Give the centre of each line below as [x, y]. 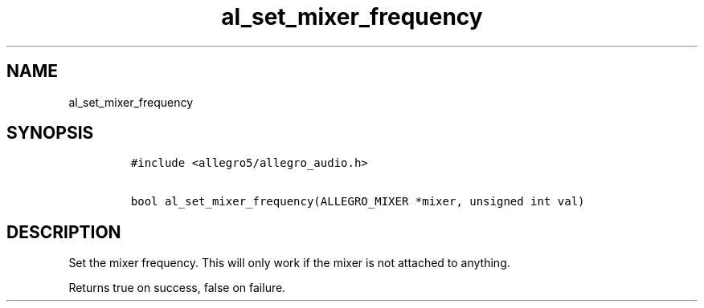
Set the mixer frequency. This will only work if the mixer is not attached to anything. [289, 263]
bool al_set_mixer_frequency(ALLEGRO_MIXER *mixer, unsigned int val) [358, 202]
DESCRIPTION [64, 232]
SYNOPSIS [50, 133]
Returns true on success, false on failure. [177, 288]
